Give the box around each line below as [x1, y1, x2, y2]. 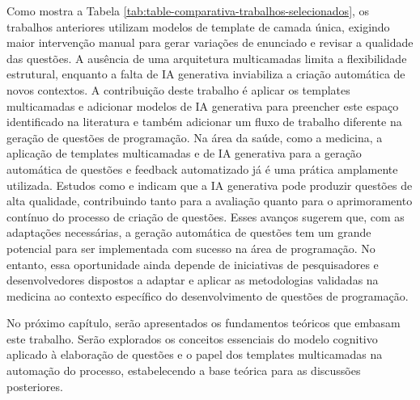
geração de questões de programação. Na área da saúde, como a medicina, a [6, 128, 383, 145]
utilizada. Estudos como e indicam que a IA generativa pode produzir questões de [6, 176, 413, 193]
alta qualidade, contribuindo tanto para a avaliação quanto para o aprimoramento [6, 192, 413, 209]
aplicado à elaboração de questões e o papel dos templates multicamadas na [6, 346, 383, 363]
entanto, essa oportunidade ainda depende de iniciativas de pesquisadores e [6, 255, 379, 272]
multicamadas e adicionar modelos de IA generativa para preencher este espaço [6, 97, 399, 114]
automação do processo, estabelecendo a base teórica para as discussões [6, 362, 361, 379]
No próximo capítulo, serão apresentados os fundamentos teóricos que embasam [6, 314, 401, 331]
